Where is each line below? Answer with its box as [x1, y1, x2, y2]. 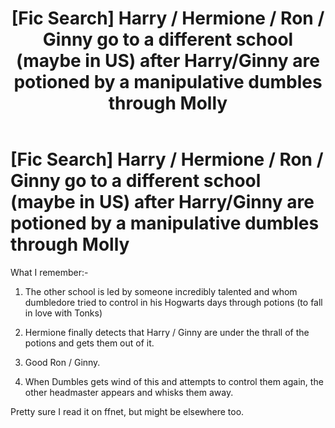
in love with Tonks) [24, 307, 103, 319]
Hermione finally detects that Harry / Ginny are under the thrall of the [24, 326, 310, 338]
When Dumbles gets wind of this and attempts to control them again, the [24, 375, 324, 387]
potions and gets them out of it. [24, 337, 155, 349]
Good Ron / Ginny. [24, 356, 101, 368]
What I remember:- [10, 266, 89, 278]
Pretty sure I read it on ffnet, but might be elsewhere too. [10, 405, 245, 417]
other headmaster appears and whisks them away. [24, 386, 234, 398]
